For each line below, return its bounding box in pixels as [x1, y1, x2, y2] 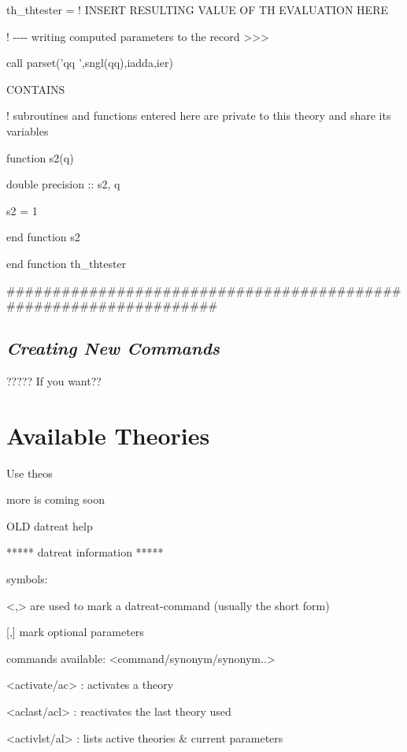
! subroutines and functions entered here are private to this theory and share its [6, 107, 391, 124]
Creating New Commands [6, 336, 220, 360]
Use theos [6, 464, 53, 481]
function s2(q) [6, 149, 74, 166]
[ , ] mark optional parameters [6, 624, 144, 640]
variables [6, 122, 49, 139]
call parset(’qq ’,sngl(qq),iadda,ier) [6, 54, 173, 71]
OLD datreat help [6, 517, 93, 534]
